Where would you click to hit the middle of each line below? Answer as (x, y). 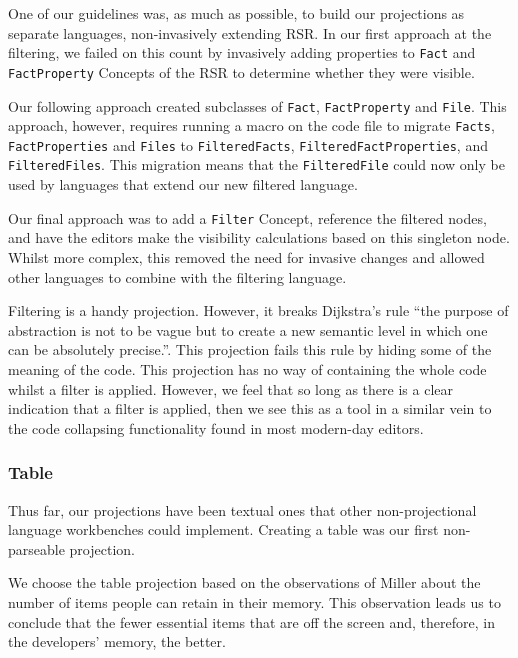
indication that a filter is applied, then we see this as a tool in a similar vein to (250, 408)
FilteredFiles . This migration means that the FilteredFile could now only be (256, 164)
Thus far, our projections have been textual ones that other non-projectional (242, 509)
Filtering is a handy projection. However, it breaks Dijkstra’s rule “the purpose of (258, 310)
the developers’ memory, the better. (117, 641)
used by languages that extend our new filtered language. (183, 184)
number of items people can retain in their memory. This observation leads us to (254, 601)
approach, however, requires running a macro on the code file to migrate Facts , (251, 125)
